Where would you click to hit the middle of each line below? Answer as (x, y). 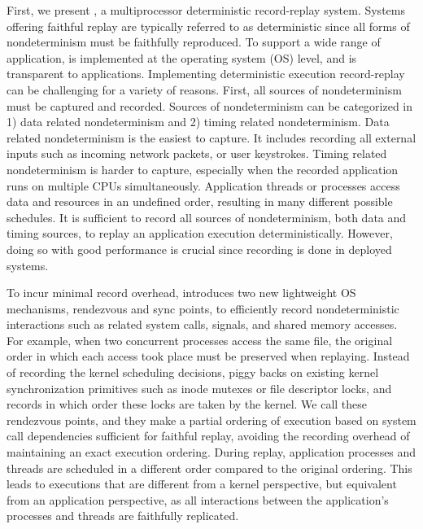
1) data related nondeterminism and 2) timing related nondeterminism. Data (198, 122)
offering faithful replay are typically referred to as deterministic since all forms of (208, 26)
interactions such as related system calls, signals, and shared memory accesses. (202, 324)
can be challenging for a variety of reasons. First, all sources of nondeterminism (204, 89)
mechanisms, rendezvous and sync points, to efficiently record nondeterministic (203, 308)
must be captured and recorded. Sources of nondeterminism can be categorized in (210, 105)
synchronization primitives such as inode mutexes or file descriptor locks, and (199, 388)
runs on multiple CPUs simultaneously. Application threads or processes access (203, 185)
